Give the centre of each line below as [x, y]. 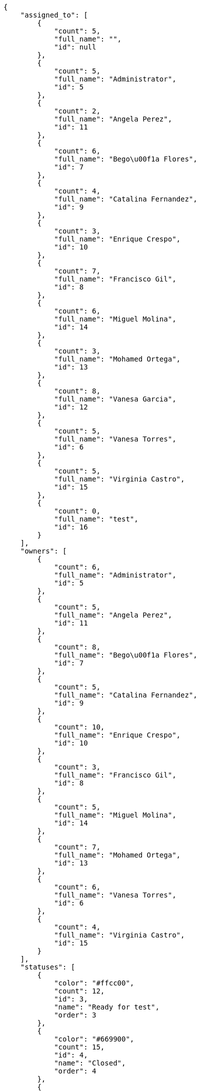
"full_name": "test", [96, 519]
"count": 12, [79, 991]
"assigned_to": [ [54, 15]
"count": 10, [79, 727]
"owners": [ [43, 551]
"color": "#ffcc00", [94, 983]
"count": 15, [79, 1047]
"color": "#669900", [94, 1039]
